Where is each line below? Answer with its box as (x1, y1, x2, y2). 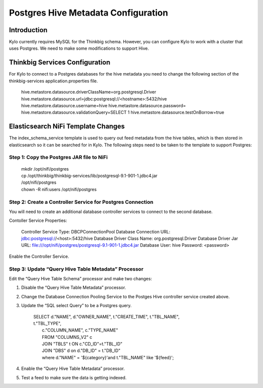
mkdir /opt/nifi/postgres (21, 166, 69, 172)
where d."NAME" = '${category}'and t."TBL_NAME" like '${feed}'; (42, 354, 174, 360)
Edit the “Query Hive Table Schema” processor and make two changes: (9, 275, 152, 281)
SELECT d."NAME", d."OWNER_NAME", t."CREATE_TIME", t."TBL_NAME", (33, 313, 180, 319)
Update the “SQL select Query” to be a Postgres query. (21, 303, 132, 309)
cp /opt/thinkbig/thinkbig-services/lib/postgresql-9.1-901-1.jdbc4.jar (21, 173, 158, 178)
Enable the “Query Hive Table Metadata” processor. (21, 366, 125, 371)
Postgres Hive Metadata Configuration (9, 7, 168, 18)
